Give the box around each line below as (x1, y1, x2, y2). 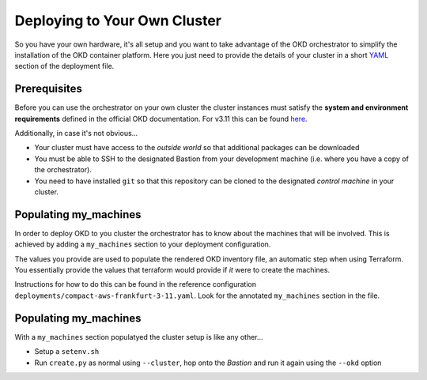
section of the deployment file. (14, 62, 115, 71)
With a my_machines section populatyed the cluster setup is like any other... (14, 332, 264, 341)
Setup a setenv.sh (34, 347, 100, 356)
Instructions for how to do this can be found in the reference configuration (14, 280, 257, 289)
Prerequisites (14, 82, 82, 96)
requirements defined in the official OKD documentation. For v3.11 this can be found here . (14, 114, 308, 123)
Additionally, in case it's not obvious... (14, 129, 138, 138)
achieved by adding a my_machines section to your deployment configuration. (14, 239, 271, 249)
